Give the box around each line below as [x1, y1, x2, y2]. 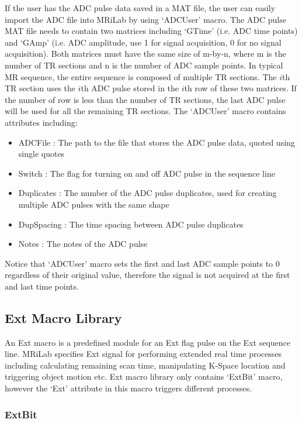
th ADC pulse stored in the [81, 82, 179, 94]
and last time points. [5, 280, 79, 292]
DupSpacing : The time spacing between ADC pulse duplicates [18, 218, 244, 230]
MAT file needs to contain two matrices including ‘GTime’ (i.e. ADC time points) [5, 25, 298, 37]
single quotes [18, 147, 65, 160]
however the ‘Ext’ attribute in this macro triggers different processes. [5, 382, 252, 394]
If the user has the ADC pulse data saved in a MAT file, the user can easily [5, 2, 276, 13]
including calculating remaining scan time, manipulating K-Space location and [5, 359, 286, 371]
